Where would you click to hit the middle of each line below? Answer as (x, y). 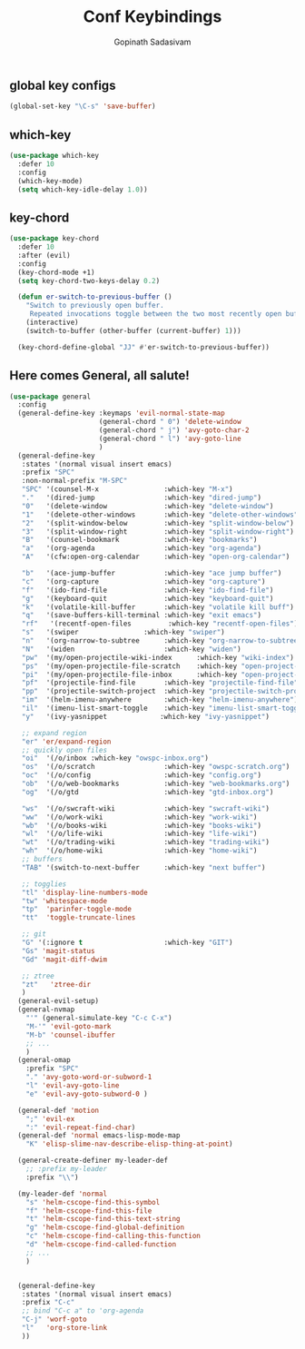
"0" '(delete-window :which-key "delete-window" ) (148, 506)
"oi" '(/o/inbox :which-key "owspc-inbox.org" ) (115, 758)
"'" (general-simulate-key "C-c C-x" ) (99, 1019)
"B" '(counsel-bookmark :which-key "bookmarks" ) (139, 540)
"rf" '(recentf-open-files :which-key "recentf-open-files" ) (160, 624)
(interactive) (52, 323)
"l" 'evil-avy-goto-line (73, 1086)
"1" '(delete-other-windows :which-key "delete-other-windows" (160, 515)
